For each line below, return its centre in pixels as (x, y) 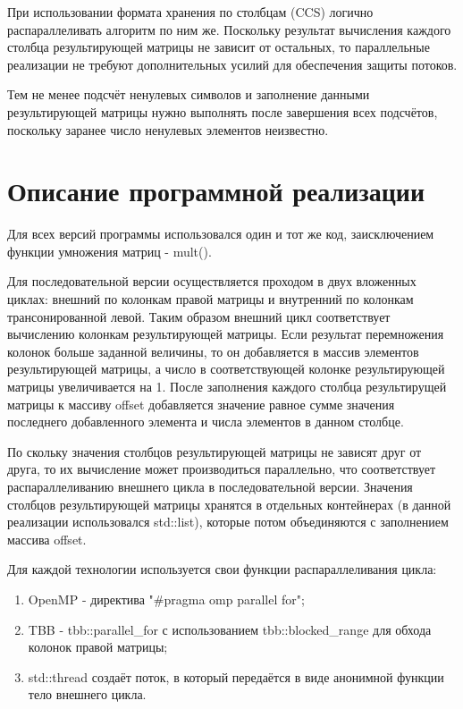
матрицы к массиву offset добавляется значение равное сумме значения (201, 404)
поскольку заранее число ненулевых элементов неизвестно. (168, 129)
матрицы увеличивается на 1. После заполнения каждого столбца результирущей (227, 387)
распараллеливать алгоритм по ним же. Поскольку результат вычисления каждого (229, 29)
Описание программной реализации (216, 191)
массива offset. (47, 539)
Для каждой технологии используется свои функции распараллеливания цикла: (222, 569)
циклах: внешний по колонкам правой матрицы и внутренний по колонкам (210, 299)
